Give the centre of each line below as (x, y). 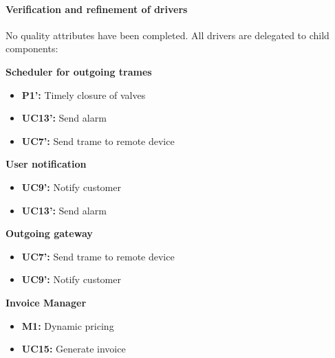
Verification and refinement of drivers (97, 9)
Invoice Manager (46, 302)
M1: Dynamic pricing (68, 325)
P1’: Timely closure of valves (84, 94)
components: (32, 48)
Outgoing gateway (49, 233)
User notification (46, 164)
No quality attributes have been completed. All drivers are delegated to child (167, 35)
